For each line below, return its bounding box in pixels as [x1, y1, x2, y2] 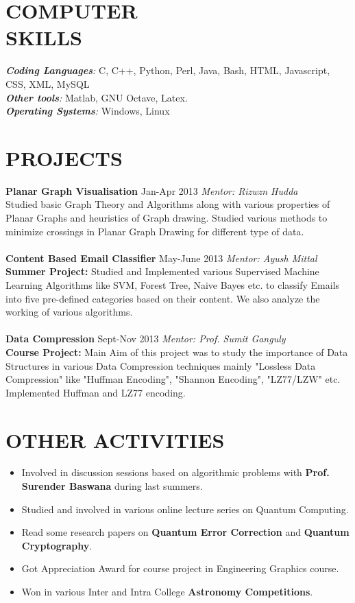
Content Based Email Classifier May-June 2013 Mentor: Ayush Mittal [5, 250, 317, 265]
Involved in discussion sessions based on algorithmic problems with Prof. [21, 465, 330, 480]
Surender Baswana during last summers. [21, 479, 203, 493]
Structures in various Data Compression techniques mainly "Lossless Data [5, 358, 316, 373]
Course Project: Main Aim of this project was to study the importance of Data [5, 344, 348, 359]
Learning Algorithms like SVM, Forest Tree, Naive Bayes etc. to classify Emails [5, 277, 340, 292]
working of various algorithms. [5, 305, 133, 319]
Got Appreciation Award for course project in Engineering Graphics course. [21, 561, 339, 576]
